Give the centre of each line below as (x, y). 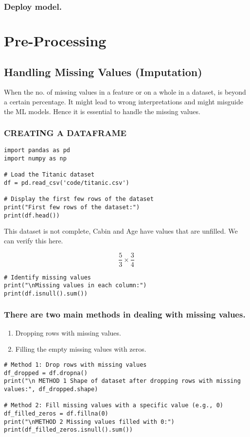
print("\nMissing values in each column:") (75, 286)
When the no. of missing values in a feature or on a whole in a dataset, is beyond (125, 92)
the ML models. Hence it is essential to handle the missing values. (102, 111)
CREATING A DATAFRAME (65, 133)
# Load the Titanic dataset (49, 175)
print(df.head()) (32, 215)
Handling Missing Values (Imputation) (103, 71)
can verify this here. (34, 240)
